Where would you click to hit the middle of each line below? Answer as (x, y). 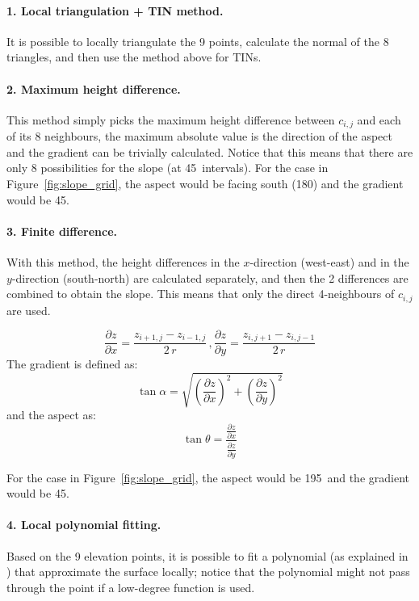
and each (379, 119)
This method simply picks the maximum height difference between (171, 119)
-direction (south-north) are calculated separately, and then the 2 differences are (210, 277)
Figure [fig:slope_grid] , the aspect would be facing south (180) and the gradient (205, 184)
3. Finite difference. (62, 231)
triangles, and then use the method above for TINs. (134, 57)
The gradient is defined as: (72, 364)
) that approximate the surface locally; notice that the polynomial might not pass (208, 572)
